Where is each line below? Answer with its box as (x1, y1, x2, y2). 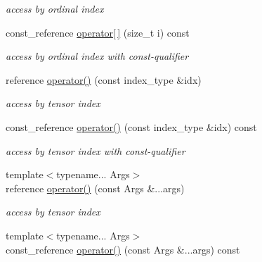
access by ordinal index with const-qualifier (6, 49, 189, 63)
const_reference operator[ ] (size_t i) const (6, 25, 190, 39)
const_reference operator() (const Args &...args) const (6, 242, 240, 256)
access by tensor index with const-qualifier (6, 143, 185, 158)
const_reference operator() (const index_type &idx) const (6, 119, 257, 134)
